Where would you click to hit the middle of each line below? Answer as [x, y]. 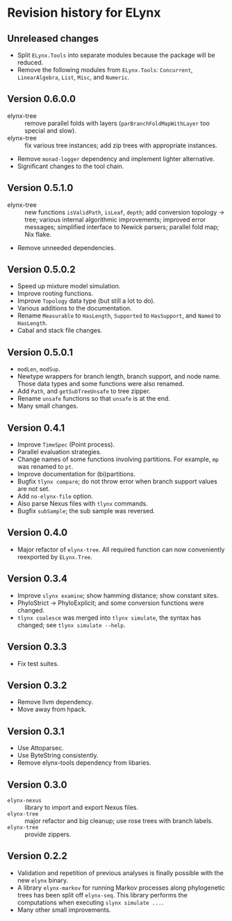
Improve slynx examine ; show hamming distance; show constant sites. [118, 595]
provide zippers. [48, 834]
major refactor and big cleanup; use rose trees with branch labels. [119, 820]
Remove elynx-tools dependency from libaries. [84, 763]
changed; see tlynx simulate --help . [71, 625]
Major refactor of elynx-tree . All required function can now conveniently [121, 549]
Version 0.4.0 [38, 533]
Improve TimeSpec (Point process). [66, 445]
